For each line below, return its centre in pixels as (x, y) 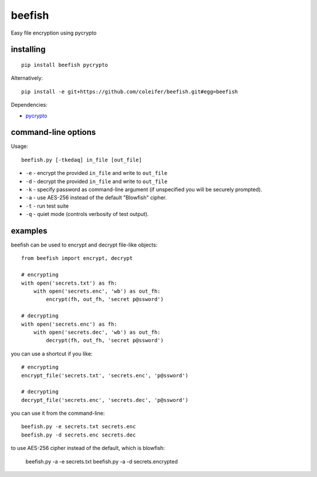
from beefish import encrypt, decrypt (77, 258)
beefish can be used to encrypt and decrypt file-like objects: (84, 245)
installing (28, 50)
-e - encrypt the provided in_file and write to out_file (96, 173)
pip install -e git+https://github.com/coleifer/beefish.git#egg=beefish (130, 92)
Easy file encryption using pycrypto (54, 33)
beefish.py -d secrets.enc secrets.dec (79, 435)
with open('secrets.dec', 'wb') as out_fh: (97, 332)
